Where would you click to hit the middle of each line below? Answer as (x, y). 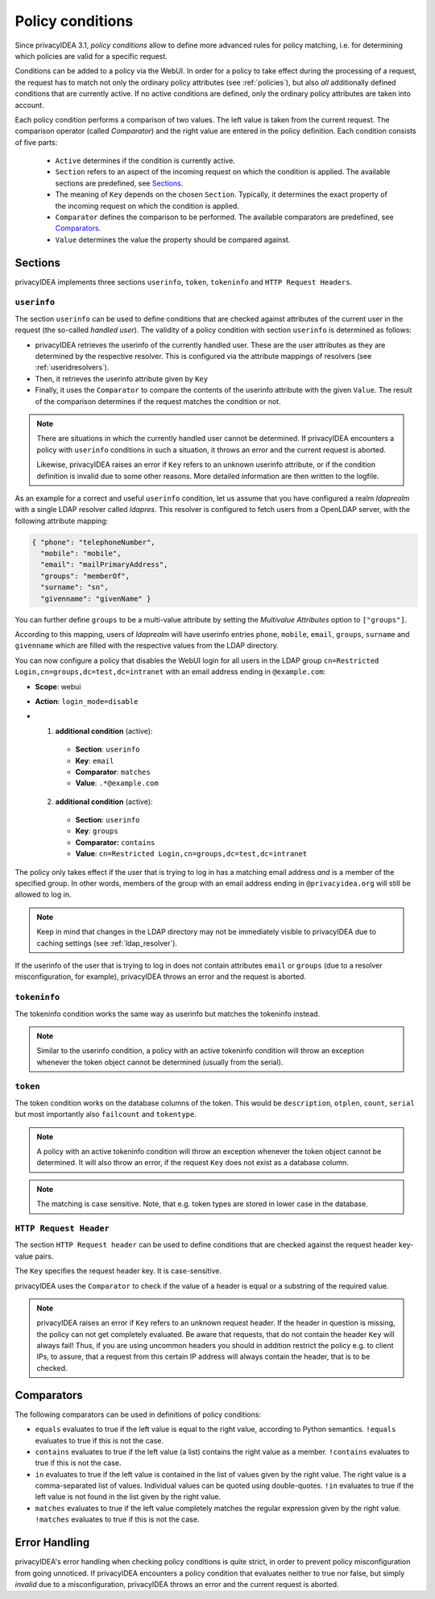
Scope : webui (58, 686)
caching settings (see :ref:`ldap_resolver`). (107, 943)
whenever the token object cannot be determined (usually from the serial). (160, 1062)
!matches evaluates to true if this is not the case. (117, 1519)
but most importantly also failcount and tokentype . (106, 1114)
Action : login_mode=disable (87, 701)
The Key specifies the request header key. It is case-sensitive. (118, 1271)
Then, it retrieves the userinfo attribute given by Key (122, 378)
